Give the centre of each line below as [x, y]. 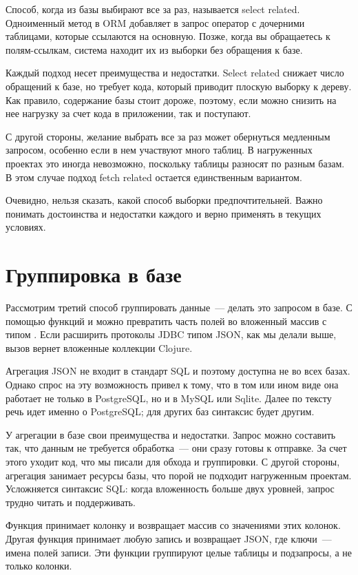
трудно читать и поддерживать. [71, 502]
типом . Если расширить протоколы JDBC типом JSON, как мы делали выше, [171, 334]
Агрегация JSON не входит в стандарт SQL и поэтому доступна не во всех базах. [178, 371]
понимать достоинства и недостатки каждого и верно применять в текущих [164, 213]
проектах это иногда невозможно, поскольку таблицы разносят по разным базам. [175, 163]
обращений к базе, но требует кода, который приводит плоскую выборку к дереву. [179, 86]
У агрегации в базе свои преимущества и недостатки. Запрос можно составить [171, 434]
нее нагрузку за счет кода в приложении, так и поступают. [128, 113]
